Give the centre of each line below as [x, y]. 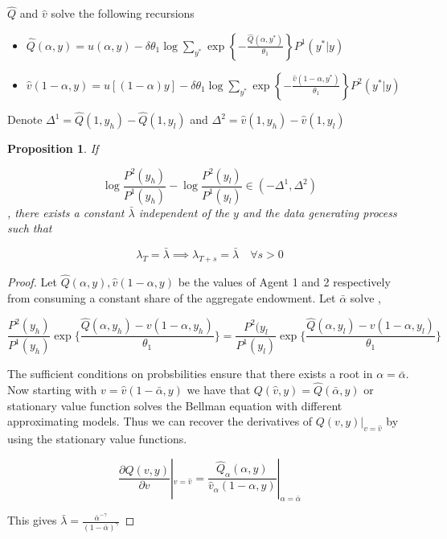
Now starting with [52, 390]
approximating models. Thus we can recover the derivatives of [160, 421]
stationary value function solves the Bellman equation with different [175, 405]
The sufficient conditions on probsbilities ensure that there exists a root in [190, 374]
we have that [219, 390]
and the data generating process [320, 212]
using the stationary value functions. [97, 438]
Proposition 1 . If [53, 148]
